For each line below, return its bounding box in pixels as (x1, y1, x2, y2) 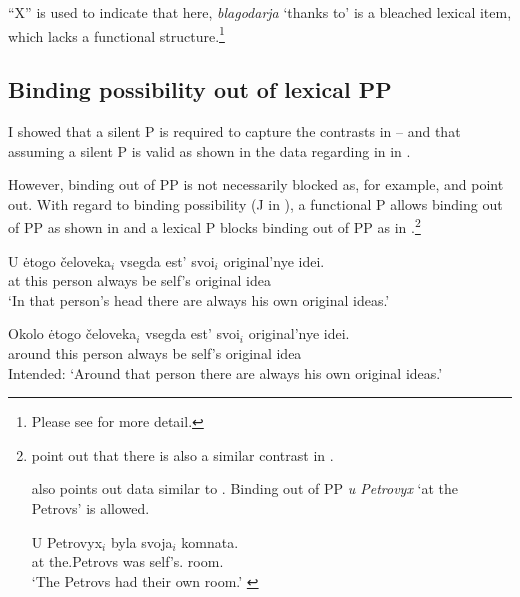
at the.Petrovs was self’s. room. (31, 551, 224, 572)
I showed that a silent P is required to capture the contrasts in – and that (8, 121, 461, 142)
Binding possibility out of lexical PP (8, 74, 392, 105)
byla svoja (110, 531, 173, 552)
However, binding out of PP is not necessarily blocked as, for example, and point (8, 174, 504, 195)
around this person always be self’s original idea (8, 343, 302, 364)
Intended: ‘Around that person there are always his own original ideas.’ (8, 362, 443, 383)
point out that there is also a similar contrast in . (31, 444, 334, 465)
